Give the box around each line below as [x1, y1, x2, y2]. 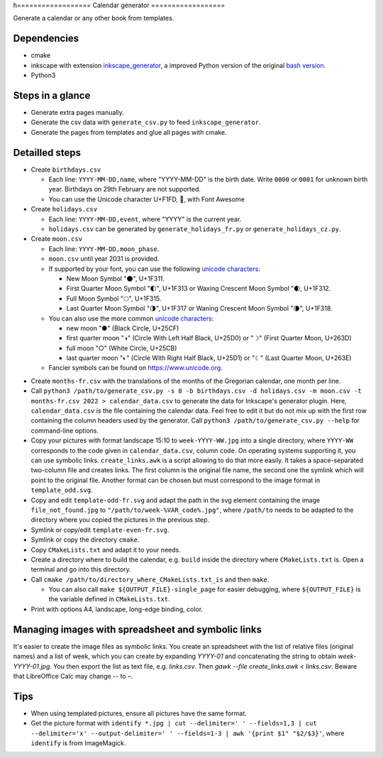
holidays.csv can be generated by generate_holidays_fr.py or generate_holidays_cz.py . [48, 225, 341, 233]
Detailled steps [13, 146, 82, 159]
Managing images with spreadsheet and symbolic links [13, 623, 262, 635]
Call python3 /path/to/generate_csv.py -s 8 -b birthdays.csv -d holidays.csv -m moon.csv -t [30, 386, 362, 395]
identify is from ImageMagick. [30, 739, 126, 747]
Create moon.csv [30, 235, 83, 243]
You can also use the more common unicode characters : [48, 314, 214, 323]
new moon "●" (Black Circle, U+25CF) [66, 323, 179, 333]
